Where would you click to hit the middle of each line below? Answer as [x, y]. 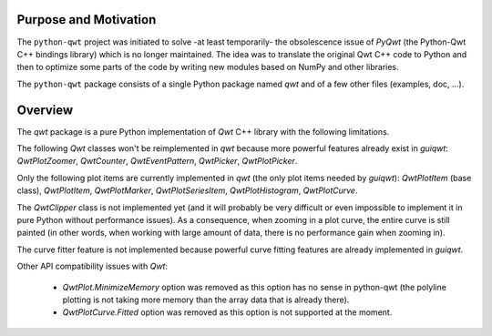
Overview [45, 110]
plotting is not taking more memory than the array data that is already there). [206, 300]
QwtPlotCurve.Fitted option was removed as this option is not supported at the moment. [227, 312]
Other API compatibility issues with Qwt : [92, 266]
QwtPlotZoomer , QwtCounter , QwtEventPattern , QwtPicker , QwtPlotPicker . [157, 161]
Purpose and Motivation [87, 20]
